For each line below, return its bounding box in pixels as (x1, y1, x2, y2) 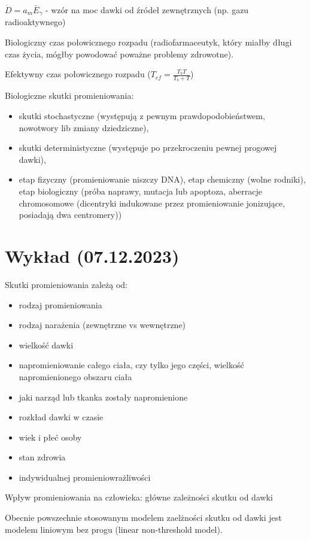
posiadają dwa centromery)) (19, 208, 122, 221)
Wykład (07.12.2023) (5, 244, 180, 268)
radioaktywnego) (5, 16, 66, 28)
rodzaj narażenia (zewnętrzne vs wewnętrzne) (19, 318, 186, 331)
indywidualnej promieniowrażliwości (19, 471, 151, 483)
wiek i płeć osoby (19, 430, 82, 443)
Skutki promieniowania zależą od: (5, 278, 128, 290)
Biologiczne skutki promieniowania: (5, 89, 134, 102)
